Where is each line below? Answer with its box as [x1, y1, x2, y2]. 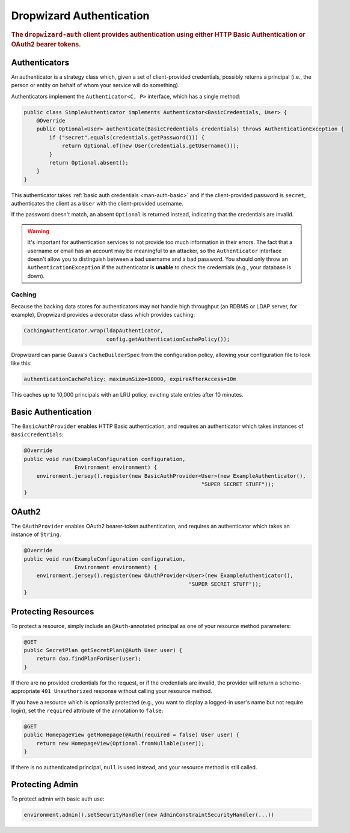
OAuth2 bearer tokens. [11, 40, 81, 49]
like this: [11, 359, 32, 367]
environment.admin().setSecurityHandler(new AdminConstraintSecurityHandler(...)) [23, 811, 275, 818]
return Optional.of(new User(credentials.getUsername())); [61, 142, 240, 150]
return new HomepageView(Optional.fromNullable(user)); [36, 740, 205, 746]
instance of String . [11, 531, 61, 538]
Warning [27, 227, 49, 234]
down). [27, 272, 45, 279]
